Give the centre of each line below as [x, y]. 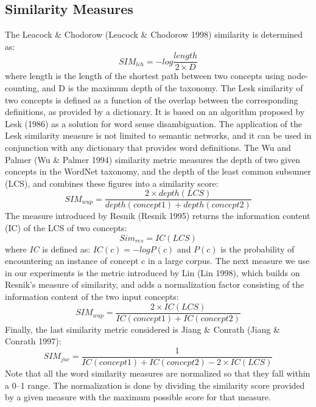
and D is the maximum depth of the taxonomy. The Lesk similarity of [173, 88]
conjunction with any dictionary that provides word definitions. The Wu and [148, 148]
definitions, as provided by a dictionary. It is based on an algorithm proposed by [155, 112]
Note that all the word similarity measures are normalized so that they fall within [158, 373]
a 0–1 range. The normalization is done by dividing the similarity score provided [155, 385]
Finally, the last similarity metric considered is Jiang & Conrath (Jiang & [142, 329]
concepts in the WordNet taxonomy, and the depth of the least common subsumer [158, 171]
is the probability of [258, 249]
